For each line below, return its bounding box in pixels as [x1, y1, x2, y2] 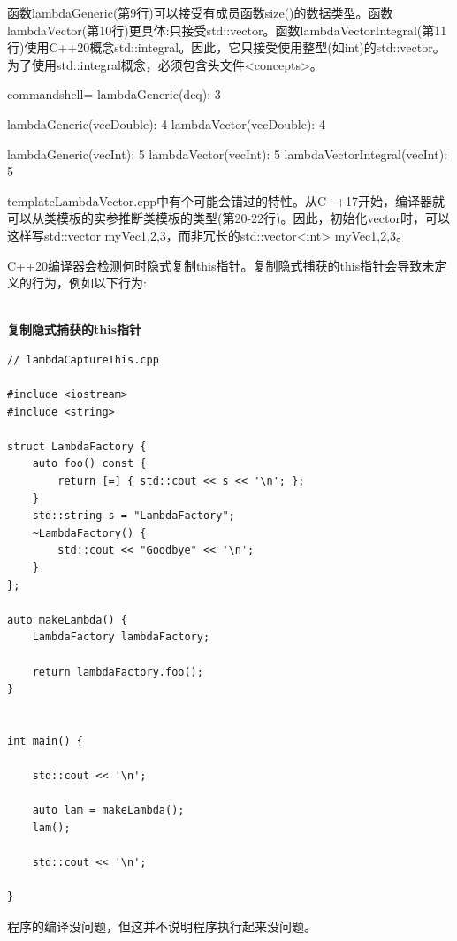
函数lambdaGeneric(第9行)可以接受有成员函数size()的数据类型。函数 [7, 4, 393, 21]
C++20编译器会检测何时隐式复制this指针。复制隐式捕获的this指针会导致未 [7, 256, 435, 274]
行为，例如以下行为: [31, 273, 147, 292]
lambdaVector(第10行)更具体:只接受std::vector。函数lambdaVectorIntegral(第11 [7, 20, 447, 39]
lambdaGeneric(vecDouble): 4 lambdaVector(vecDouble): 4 [7, 114, 325, 133]
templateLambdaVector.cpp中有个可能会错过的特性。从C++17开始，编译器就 [7, 191, 445, 210]
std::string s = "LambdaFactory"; [32, 509, 235, 523]
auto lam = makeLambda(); [32, 804, 185, 817]
